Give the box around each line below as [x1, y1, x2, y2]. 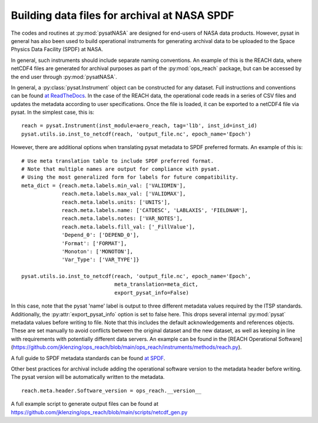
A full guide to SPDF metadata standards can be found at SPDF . [11, 354, 165, 362]
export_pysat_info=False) [114, 289, 190, 296]
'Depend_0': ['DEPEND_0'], [61, 232, 140, 239]
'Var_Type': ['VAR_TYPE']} [61, 256, 140, 263]
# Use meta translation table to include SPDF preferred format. [21, 157, 214, 164]
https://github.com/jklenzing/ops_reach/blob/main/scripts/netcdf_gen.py [11, 408, 188, 415]
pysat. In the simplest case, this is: [11, 109, 94, 116]
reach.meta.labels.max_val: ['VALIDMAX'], [61, 190, 186, 197]
